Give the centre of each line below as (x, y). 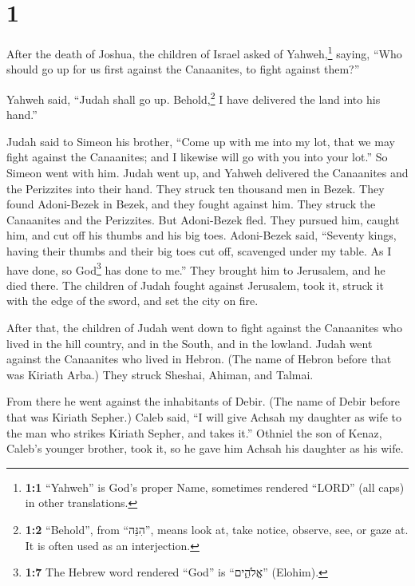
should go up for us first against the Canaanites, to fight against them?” (183, 69)
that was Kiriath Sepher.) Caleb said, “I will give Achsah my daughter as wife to (204, 416)
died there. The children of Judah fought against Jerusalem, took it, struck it (195, 285)
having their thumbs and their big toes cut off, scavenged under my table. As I (199, 250)
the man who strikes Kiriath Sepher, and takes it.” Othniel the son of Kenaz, (194, 432)
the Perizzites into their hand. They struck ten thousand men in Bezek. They (196, 188)
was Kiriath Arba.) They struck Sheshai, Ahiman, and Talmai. (160, 374)
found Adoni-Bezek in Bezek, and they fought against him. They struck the (191, 204)
